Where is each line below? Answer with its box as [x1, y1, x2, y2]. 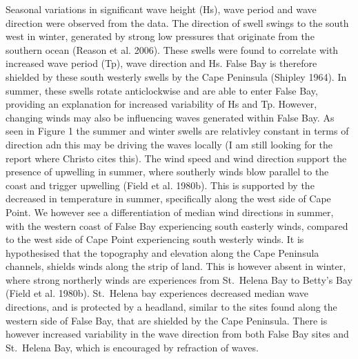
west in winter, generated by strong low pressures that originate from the [6, 29, 315, 43]
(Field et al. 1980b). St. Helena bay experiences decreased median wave [6, 286, 309, 300]
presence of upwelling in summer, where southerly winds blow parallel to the [6, 164, 329, 179]
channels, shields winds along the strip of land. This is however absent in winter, [6, 259, 346, 273]
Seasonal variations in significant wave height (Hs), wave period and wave [6, 2, 317, 16]
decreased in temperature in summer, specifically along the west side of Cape [6, 191, 331, 206]
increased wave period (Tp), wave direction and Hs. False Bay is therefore [6, 56, 317, 70]
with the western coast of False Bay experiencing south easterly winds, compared [6, 218, 348, 233]
